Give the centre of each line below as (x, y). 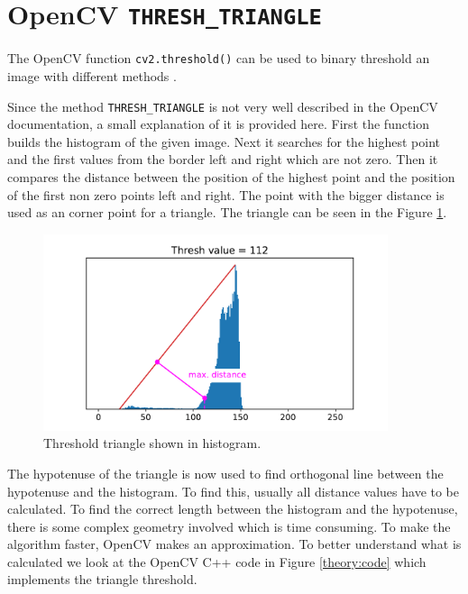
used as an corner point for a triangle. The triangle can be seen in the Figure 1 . (227, 212)
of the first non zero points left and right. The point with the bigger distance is (226, 194)
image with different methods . (92, 75)
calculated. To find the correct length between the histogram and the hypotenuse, (233, 509)
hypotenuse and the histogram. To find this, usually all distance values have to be (234, 491)
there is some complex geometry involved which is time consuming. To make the (229, 526)
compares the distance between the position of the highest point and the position (231, 176)
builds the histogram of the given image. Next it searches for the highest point (224, 141)
